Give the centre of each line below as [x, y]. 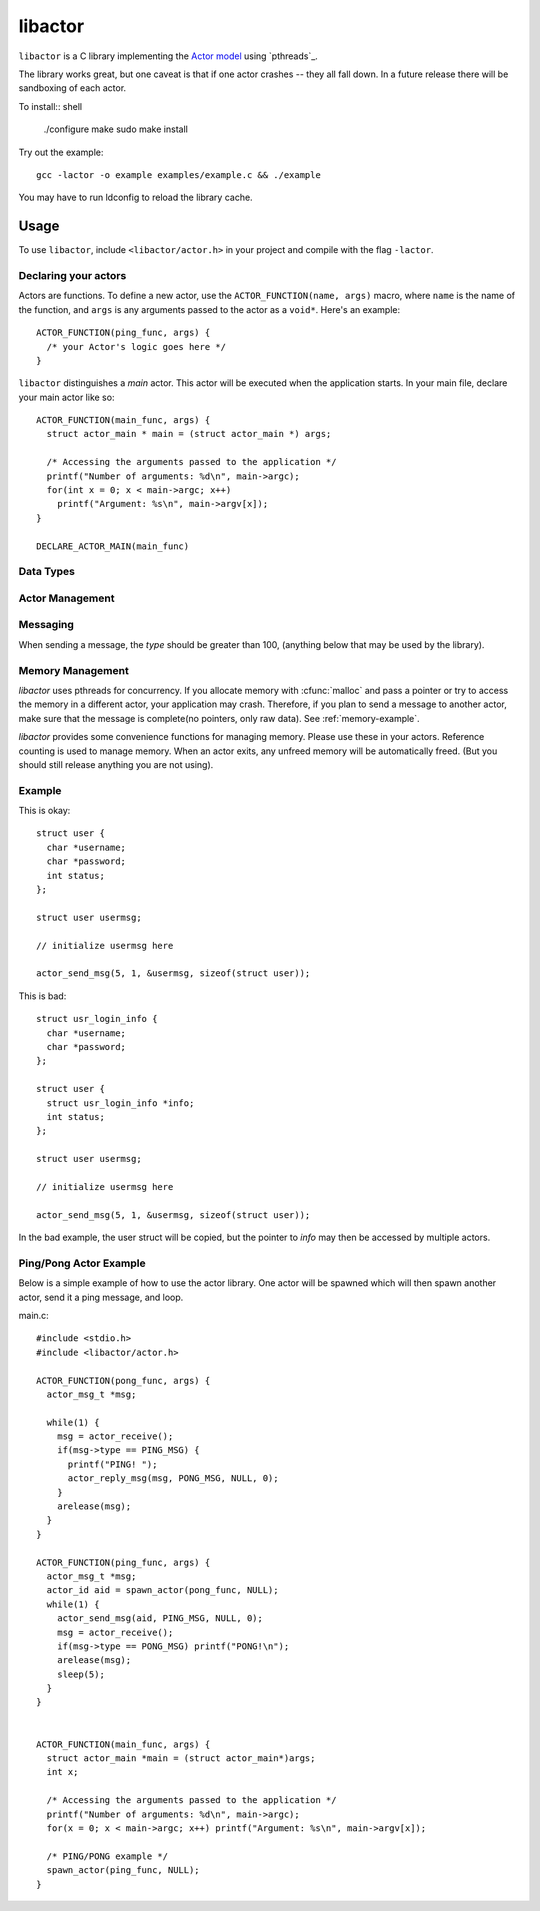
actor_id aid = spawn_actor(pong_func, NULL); [162, 1590]
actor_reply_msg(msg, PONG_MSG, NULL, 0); [173, 1478]
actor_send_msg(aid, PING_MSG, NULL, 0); [160, 1618]
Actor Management [66, 598]
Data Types [46, 572]
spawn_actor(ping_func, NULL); [123, 1870]
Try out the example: [61, 152]
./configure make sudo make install [116, 129]
